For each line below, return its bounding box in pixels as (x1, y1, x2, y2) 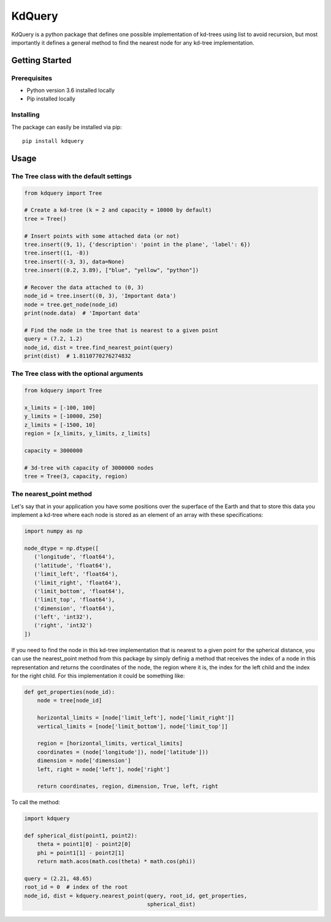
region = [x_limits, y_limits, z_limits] (24, 430, 151, 437)
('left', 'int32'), (34, 614, 93, 620)
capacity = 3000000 (24, 447, 83, 454)
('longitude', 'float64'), (34, 554, 115, 560)
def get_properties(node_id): (24, 688, 115, 695)
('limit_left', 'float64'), (34, 571, 119, 577)
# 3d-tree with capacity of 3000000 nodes (24, 464, 154, 471)
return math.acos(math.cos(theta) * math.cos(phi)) (37, 858, 196, 865)
